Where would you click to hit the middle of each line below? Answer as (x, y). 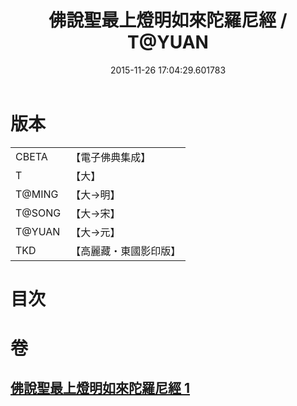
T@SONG (38, 213)
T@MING (37, 194)
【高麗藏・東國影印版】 (126, 251)
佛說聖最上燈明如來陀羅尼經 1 (100, 388)
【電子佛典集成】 (111, 157)
